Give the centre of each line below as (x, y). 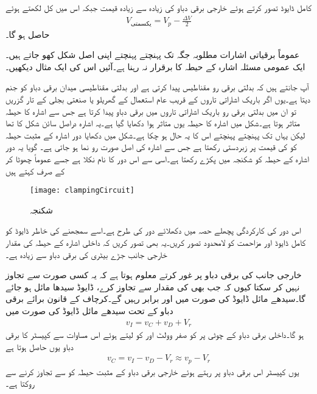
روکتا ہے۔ (20, 383)
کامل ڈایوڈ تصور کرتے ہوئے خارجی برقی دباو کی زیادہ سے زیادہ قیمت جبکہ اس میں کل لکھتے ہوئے (158, 7)
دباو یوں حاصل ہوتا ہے (40, 346)
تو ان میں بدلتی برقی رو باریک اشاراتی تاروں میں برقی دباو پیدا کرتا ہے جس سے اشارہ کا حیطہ (151, 111)
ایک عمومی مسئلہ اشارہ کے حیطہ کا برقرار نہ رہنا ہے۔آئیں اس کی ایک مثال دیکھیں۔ (155, 66)
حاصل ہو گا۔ (28, 34)
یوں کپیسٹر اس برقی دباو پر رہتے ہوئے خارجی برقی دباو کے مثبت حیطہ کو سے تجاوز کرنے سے (152, 371)
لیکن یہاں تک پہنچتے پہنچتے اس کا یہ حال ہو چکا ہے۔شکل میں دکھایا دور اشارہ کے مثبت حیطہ (155, 134)
